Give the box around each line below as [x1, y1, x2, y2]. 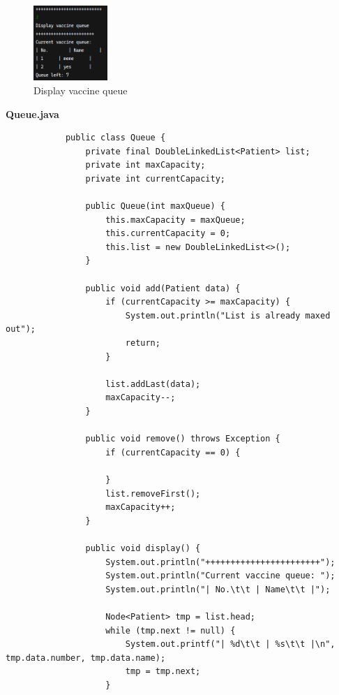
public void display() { [85, 543, 201, 553]
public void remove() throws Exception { [85, 434, 280, 444]
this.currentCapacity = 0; [105, 228, 231, 239]
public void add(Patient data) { [85, 283, 241, 293]
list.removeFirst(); [105, 488, 201, 499]
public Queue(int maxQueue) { [85, 201, 225, 212]
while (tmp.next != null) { [105, 625, 236, 636]
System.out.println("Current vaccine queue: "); [105, 571, 336, 581]
